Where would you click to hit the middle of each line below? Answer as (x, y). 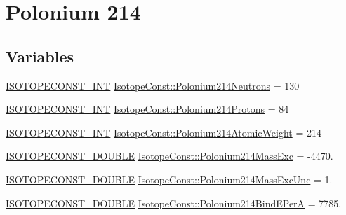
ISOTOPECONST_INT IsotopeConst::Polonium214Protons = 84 (147, 109)
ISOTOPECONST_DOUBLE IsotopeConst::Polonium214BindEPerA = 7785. (174, 203)
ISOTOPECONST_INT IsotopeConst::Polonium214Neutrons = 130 (153, 85)
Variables (40, 56)
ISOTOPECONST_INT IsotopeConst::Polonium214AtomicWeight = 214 (164, 132)
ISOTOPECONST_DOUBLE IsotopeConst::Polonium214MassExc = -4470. (169, 156)
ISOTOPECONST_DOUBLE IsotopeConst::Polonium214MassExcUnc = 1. (169, 179)
